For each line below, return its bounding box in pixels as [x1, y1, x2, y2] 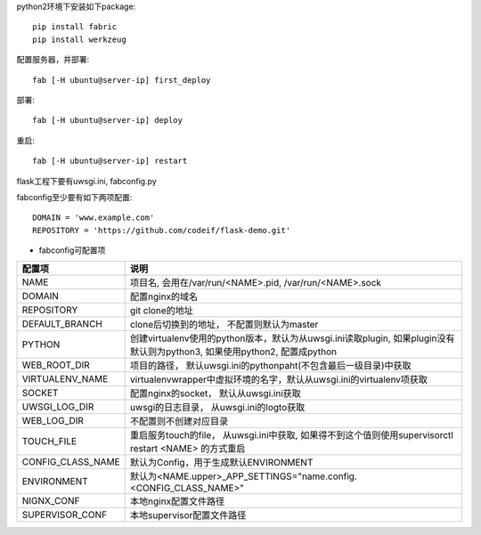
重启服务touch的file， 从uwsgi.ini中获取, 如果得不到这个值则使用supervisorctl [129, 429, 453, 442]
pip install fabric [32, 22, 118, 32]
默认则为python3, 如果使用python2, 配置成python [129, 345, 338, 358]
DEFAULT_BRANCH [21, 318, 102, 330]
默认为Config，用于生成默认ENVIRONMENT [129, 457, 314, 469]
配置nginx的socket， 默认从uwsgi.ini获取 [129, 387, 302, 400]
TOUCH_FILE [21, 435, 77, 448]
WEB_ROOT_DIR [21, 359, 91, 371]
